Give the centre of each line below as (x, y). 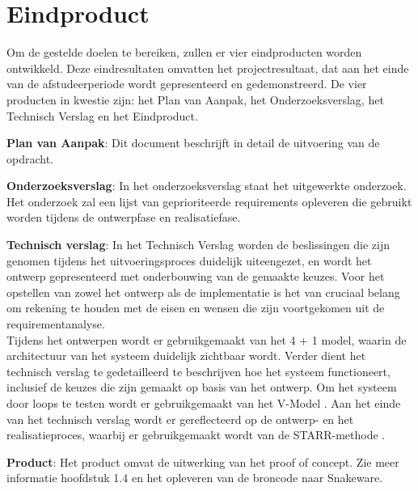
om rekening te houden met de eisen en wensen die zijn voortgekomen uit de (196, 308)
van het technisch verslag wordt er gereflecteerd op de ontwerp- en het (180, 419)
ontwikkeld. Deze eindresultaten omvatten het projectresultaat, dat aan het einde (208, 68)
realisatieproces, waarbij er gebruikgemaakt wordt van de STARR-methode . (196, 435)
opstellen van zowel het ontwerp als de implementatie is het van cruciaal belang (203, 292)
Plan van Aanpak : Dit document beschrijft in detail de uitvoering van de (193, 143)
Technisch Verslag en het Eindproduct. (102, 115)
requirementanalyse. (56, 324)
